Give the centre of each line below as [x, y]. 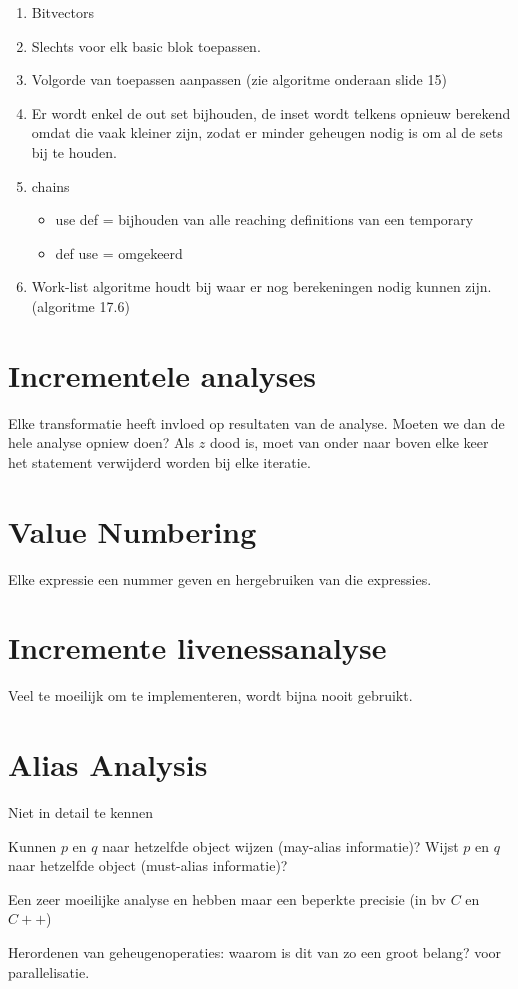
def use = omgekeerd [119, 252]
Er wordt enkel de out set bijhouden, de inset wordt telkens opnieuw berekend [271, 112]
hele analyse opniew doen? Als [101, 442]
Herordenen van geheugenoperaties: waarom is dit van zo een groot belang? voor [255, 951]
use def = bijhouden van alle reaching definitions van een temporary [264, 219]
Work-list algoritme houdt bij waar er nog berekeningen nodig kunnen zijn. [261, 286]
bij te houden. [74, 151]
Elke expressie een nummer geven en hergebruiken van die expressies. [220, 578]
